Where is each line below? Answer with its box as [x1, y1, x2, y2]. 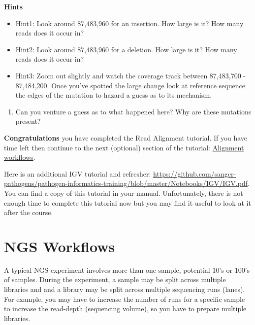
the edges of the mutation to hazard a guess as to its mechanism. [15, 90, 212, 100]
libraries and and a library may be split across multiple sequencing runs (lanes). [4, 284, 245, 294]
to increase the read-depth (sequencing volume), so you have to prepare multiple [4, 303, 247, 314]
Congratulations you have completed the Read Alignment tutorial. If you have [4, 132, 248, 143]
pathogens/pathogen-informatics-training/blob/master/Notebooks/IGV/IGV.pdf [4, 178, 248, 188]
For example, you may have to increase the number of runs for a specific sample [4, 293, 245, 304]
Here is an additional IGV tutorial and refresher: [4, 168, 151, 179]
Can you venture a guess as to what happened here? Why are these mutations [15, 106, 252, 116]
